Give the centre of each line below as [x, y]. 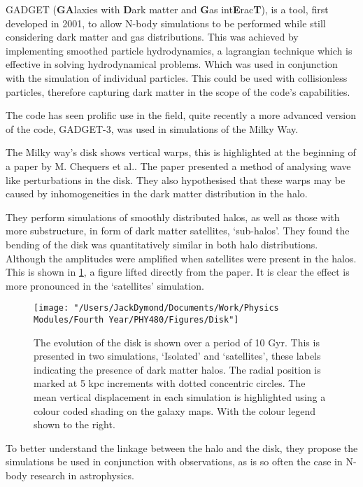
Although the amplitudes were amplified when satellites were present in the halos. [181, 258]
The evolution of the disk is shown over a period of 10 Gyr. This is [177, 342]
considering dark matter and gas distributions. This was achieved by [152, 37]
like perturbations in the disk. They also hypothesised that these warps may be [176, 179]
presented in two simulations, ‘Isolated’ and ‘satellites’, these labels [177, 356]
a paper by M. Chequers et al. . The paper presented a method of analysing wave [178, 165]
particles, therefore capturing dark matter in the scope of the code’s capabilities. [178, 91]
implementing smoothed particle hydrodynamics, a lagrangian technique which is [179, 50]
